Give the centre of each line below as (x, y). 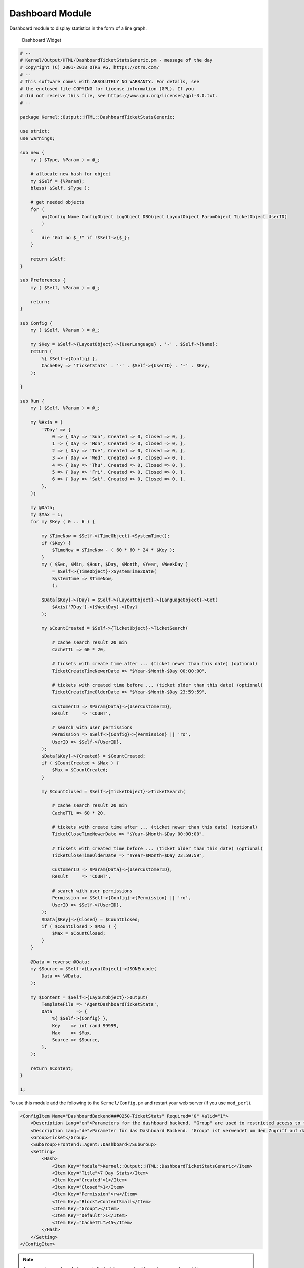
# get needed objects (58, 202)
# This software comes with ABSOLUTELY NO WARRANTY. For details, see (110, 82)
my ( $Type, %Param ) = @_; (66, 160)
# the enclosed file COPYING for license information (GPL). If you (107, 89)
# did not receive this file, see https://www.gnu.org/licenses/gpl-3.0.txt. (119, 96)
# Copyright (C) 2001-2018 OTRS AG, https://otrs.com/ (89, 67)
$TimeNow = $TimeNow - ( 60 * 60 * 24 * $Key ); (113, 550)
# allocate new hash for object (71, 174)
